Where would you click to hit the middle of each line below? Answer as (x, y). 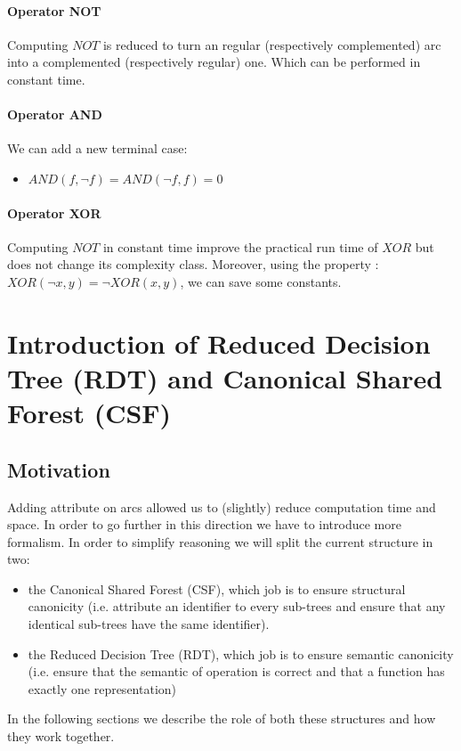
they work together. (61, 736)
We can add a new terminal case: (97, 148)
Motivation (59, 469)
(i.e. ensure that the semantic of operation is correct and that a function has (236, 671)
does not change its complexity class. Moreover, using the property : (193, 264)
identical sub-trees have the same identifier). (149, 624)
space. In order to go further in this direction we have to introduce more (204, 524)
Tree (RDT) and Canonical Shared (225, 377)
